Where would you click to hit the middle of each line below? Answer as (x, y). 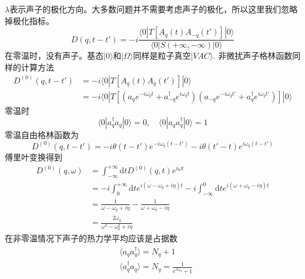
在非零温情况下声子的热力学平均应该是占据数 (91, 238)
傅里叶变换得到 (33, 157)
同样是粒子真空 (162, 56)
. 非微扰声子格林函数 (253, 56)
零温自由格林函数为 (42, 134)
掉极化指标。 (29, 20)
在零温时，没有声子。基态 (54, 56)
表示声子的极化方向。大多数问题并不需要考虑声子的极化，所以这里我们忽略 (154, 9)
